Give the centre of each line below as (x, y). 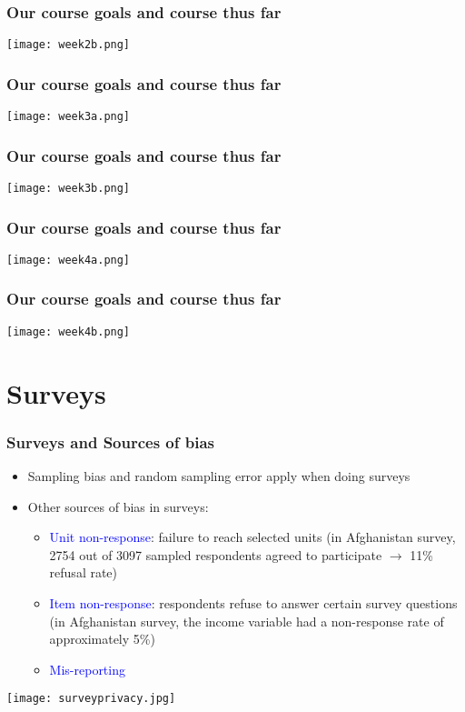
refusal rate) (84, 572)
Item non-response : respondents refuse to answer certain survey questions (253, 602)
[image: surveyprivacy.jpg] (91, 699)
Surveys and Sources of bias (111, 441)
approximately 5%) (102, 639)
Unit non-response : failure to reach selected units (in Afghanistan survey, (252, 537)
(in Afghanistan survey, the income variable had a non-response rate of (247, 621)
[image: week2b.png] (69, 45)
